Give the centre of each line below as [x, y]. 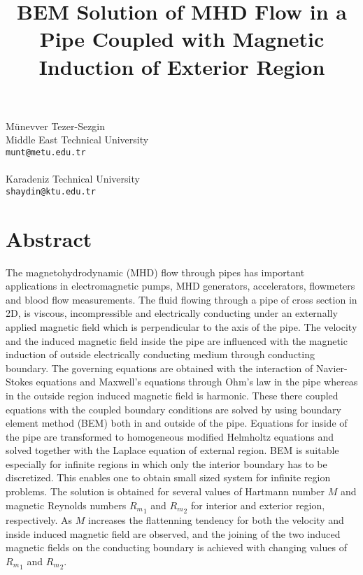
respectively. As [39, 519]
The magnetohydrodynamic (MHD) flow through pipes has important [155, 272]
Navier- [332, 368]
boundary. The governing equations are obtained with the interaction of [159, 368]
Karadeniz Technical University [73, 179]
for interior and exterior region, [258, 505]
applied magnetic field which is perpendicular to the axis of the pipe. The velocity [181, 326]
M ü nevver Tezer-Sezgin [56, 126]
